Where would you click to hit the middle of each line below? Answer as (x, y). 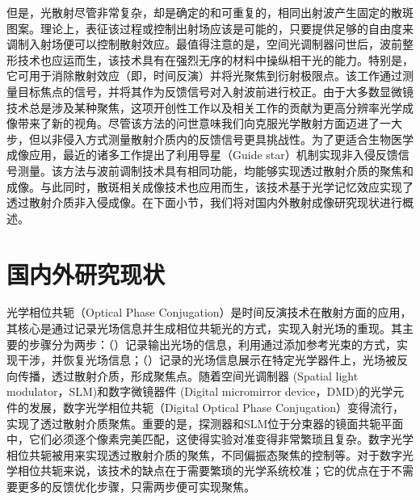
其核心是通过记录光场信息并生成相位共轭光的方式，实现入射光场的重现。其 (204, 328)
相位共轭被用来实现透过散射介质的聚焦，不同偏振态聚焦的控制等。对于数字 (204, 454)
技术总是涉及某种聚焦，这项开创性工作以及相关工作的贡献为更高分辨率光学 (204, 107)
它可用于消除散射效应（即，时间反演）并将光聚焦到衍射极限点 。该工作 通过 (204, 76)
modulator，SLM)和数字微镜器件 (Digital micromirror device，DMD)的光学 (200, 391)
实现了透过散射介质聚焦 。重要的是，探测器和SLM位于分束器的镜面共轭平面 (205, 423)
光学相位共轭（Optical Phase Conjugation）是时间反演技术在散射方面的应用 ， (209, 312)
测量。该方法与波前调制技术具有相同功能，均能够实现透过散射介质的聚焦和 (215, 170)
